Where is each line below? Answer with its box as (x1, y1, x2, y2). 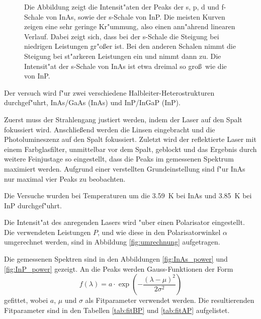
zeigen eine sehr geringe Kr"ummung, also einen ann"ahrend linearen (24, 21, 235, 32)
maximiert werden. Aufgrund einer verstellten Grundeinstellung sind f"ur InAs (4, 163, 245, 174)
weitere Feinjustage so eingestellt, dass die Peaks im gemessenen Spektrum (4, 153, 234, 164)
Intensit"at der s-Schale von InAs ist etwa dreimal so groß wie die (24, 60, 227, 71)
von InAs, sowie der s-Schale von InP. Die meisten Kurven (46, 11, 225, 22)
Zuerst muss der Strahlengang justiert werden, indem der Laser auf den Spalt (4, 114, 242, 124)
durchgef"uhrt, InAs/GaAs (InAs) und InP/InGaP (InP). (4, 97, 181, 108)
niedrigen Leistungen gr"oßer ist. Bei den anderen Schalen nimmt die (24, 41, 236, 51)
